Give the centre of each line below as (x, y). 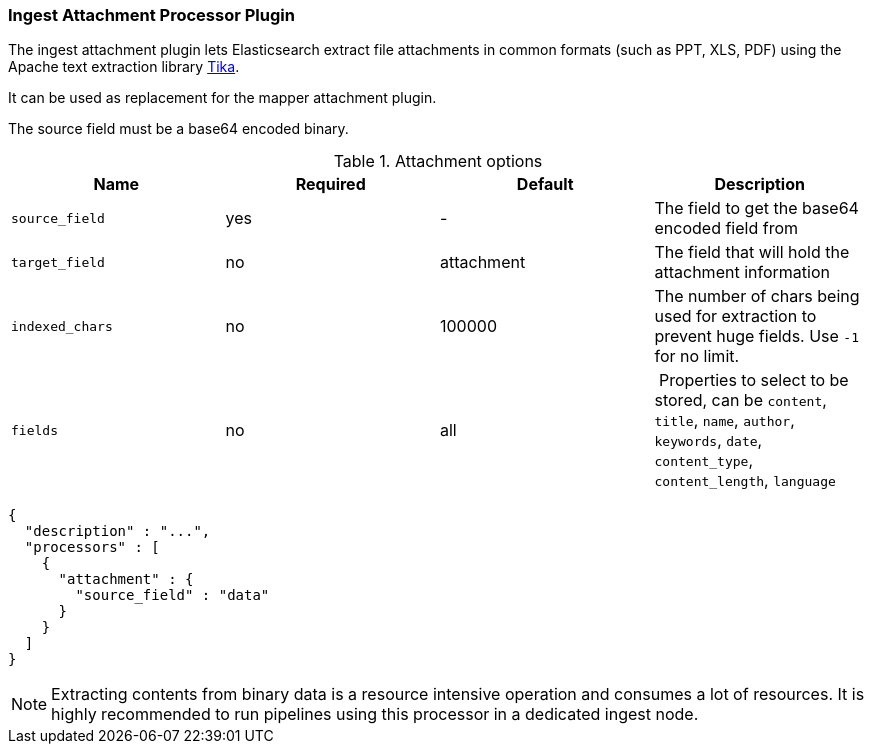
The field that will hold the (752, 252)
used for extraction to (735, 316)
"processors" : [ (92, 547)
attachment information (742, 272)
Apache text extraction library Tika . (124, 67)
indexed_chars (62, 326)
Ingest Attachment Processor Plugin (151, 15)
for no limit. (697, 356)
